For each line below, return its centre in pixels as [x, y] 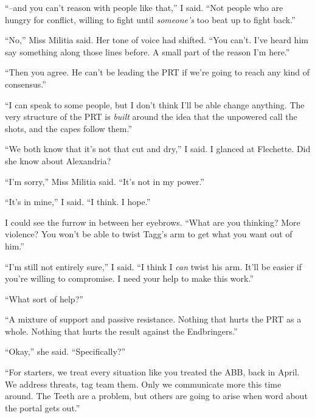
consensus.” [26, 84]
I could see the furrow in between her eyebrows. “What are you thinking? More [153, 222]
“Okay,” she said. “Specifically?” [65, 351]
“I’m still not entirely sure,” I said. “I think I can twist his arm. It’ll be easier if [154, 266]
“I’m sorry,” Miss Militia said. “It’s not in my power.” [105, 181]
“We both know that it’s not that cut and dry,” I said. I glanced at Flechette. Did [158, 149]
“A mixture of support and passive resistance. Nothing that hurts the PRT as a [153, 319]
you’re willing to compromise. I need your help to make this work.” [130, 278]
